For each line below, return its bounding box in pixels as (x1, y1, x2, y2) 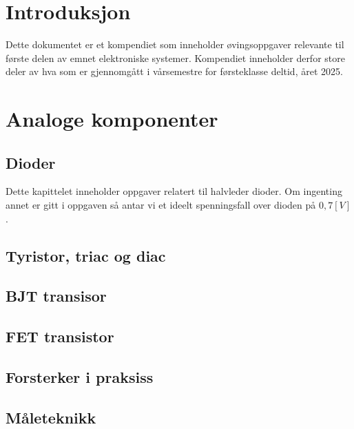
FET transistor (6, 326, 114, 347)
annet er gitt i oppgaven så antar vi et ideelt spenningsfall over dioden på (6, 198, 316, 212)
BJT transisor (6, 285, 107, 306)
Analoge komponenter (6, 105, 218, 133)
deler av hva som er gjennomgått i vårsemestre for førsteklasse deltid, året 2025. (6, 64, 343, 79)
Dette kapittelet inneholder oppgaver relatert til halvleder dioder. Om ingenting (6, 184, 342, 198)
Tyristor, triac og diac (6, 244, 166, 266)
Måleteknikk (6, 406, 96, 428)
